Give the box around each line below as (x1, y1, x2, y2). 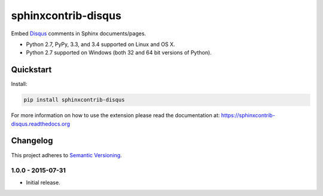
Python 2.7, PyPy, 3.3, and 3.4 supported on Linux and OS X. (26, 41, 176, 48)
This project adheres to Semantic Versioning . (11, 151, 122, 158)
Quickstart (11, 65, 52, 75)
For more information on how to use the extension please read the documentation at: (11, 112, 220, 119)
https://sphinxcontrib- (221, 112, 275, 119)
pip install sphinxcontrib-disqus (23, 96, 125, 103)
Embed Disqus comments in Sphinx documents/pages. (11, 30, 147, 37)
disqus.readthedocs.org (11, 120, 71, 127)
